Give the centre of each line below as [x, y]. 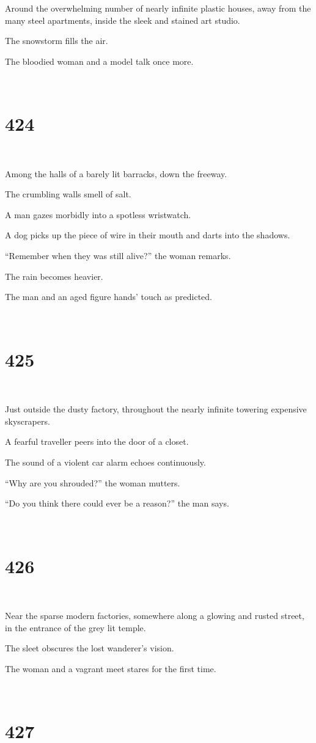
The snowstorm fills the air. [57, 41]
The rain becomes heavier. [54, 276]
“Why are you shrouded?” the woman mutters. [93, 482]
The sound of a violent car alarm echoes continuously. [105, 462]
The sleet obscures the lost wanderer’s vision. [90, 648]
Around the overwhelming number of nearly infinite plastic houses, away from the [158, 8]
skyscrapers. [28, 421]
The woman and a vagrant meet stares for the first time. [111, 668]
